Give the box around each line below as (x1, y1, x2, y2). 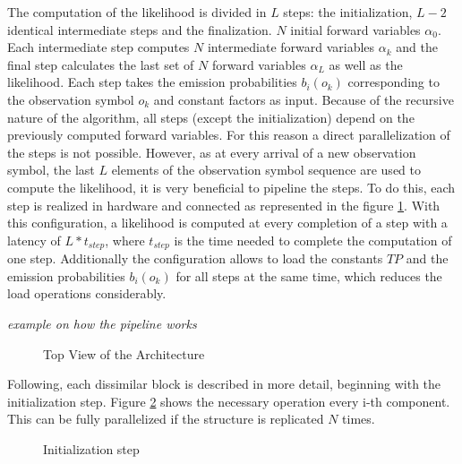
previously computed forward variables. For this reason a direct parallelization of (7, 125, 450, 144)
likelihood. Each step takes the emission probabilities (7, 73, 297, 91)
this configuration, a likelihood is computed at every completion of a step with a (7, 213, 448, 232)
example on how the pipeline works (7, 314, 197, 332)
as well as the (329, 55, 403, 73)
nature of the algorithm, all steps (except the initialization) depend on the (7, 107, 415, 126)
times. (342, 409, 375, 428)
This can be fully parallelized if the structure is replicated (7, 409, 324, 428)
